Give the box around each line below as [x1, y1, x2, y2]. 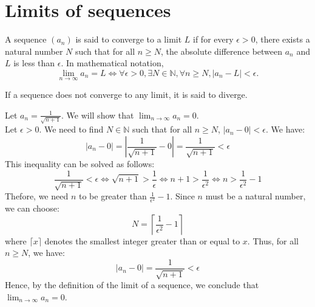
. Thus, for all [247, 234, 299, 247]
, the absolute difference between [161, 44, 283, 57]
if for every [193, 33, 234, 46]
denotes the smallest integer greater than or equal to [44, 234, 240, 247]
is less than [13, 57, 55, 69]
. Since [170, 190, 195, 202]
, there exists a [255, 33, 310, 46]
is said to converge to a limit [75, 33, 182, 46]
